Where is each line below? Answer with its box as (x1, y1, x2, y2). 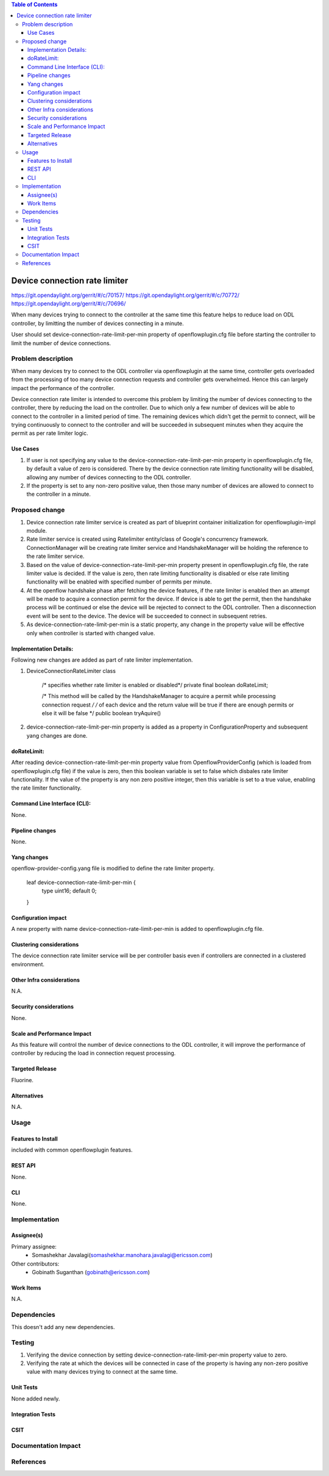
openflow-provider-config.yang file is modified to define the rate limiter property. (11, 865, 215, 872)
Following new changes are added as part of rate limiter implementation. (11, 656, 193, 664)
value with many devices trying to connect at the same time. (26, 1368, 178, 1375)
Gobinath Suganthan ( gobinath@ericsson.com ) (32, 1269, 150, 1276)
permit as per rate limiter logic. (11, 430, 88, 437)
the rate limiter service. (26, 552, 85, 560)
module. (26, 527, 48, 534)
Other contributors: (11, 1260, 60, 1267)
